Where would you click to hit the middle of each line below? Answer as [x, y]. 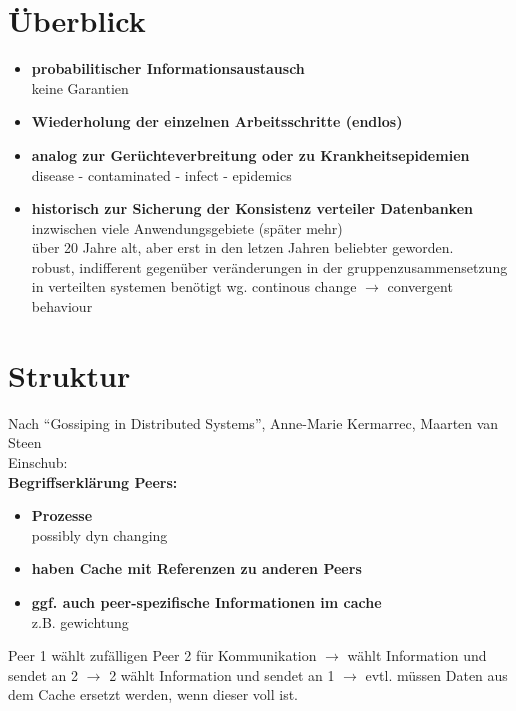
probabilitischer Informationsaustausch [168, 68]
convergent [420, 286]
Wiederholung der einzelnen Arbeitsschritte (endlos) [217, 121]
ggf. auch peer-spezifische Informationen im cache [206, 601]
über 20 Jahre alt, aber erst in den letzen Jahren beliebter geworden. [242, 247]
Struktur [69, 374]
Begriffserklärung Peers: [93, 481]
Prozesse [62, 515]
